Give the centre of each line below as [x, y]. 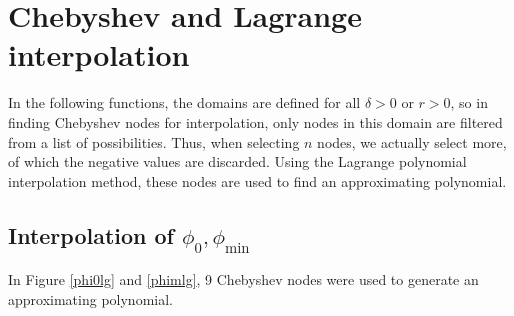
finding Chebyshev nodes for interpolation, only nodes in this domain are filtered [255, 121]
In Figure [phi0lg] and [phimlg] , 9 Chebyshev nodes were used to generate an [243, 279]
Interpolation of [91, 234]
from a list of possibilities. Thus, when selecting [154, 141]
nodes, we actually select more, [412, 141]
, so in [469, 102]
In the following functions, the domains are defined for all [184, 102]
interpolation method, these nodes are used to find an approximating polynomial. [257, 180]
